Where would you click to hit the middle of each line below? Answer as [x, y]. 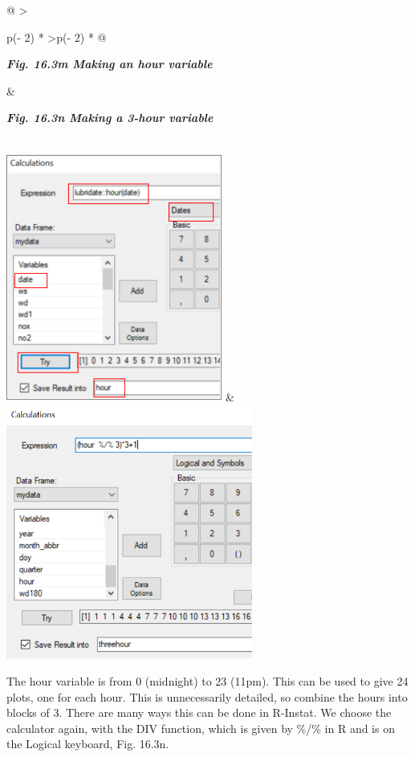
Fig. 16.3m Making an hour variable [110, 64]
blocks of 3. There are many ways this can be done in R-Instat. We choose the [199, 712]
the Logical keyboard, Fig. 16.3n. [88, 744]
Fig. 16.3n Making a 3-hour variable [110, 118]
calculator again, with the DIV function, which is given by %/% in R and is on [201, 728]
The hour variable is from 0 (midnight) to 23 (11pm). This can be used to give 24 [207, 680]
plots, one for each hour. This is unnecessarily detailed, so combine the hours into [207, 696]
